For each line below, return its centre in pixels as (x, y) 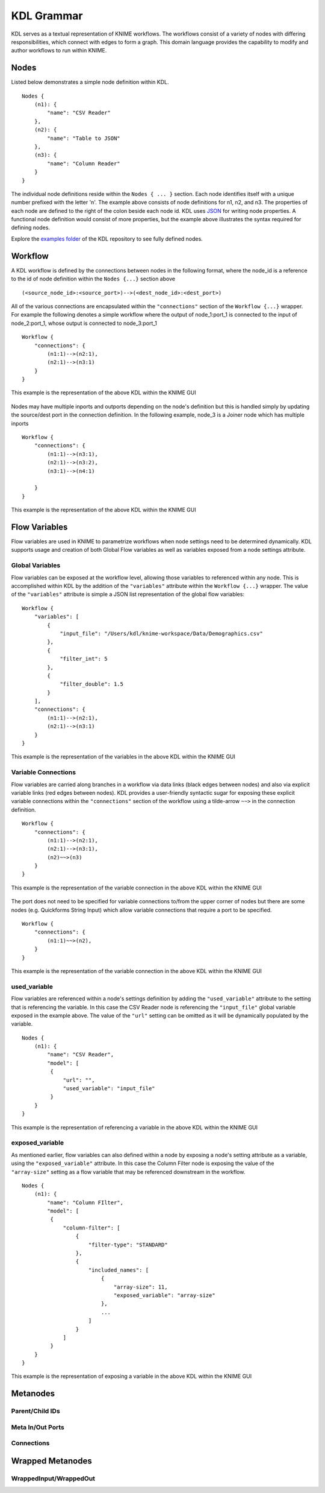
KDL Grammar (47, 16)
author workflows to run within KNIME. (59, 51)
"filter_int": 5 (84, 659)
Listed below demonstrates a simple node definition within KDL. (90, 82)
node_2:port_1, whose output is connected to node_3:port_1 (84, 323)
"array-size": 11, (141, 1287)
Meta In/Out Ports (38, 1427)
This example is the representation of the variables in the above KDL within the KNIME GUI (123, 757)
